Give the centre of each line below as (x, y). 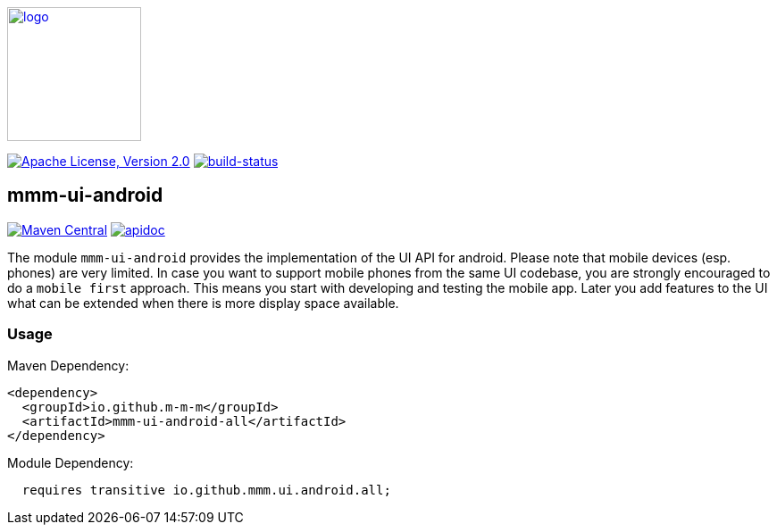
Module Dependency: (71, 462)
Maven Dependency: (68, 365)
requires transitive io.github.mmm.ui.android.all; (206, 490)
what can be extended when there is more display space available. (203, 303)
